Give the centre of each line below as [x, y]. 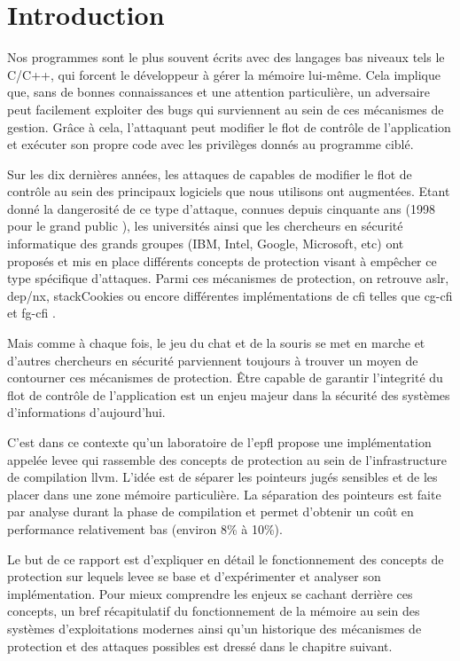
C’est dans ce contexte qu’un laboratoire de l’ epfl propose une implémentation [219, 442]
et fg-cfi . [31, 313]
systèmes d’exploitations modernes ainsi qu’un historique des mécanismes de [214, 628]
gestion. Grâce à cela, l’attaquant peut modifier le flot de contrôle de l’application [229, 126]
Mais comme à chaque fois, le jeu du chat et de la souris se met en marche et [216, 343]
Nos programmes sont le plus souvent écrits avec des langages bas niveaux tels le [226, 57]
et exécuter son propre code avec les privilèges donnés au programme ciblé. [211, 144]
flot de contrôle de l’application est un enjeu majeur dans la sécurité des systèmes [229, 394]
